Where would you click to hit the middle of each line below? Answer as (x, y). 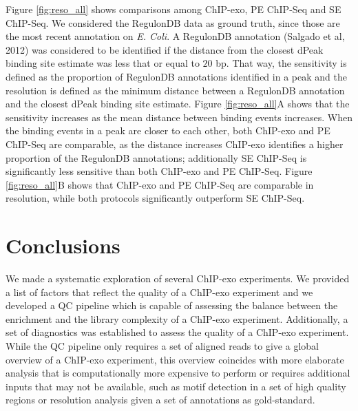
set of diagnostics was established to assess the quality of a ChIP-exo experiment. (177, 332)
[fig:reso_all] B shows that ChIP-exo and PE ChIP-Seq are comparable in (160, 184)
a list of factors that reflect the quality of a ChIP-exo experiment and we (159, 292)
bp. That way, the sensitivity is (281, 63)
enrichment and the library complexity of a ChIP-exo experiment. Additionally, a (177, 318)
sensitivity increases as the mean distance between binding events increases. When (179, 117)
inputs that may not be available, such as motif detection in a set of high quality (176, 386)
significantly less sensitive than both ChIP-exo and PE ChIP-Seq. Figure (159, 171)
